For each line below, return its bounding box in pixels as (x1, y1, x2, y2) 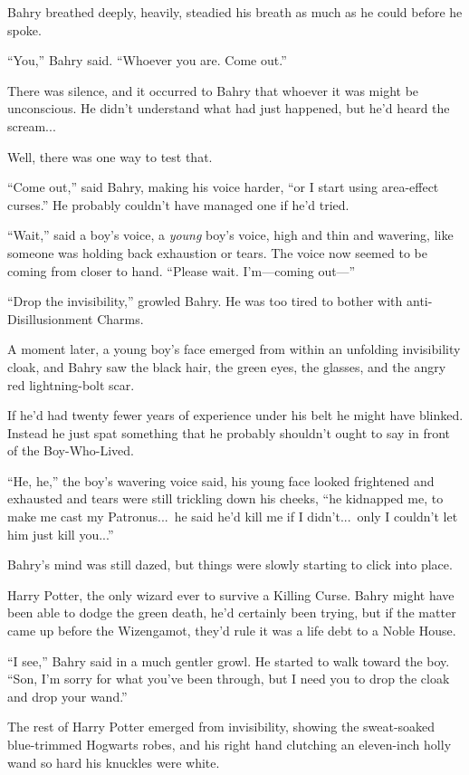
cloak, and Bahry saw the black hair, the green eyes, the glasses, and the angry (7, 357, 446, 376)
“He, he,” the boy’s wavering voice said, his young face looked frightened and (7, 471, 435, 490)
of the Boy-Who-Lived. (7, 441, 134, 460)
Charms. (97, 309, 144, 328)
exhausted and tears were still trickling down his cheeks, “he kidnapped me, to (7, 489, 444, 508)
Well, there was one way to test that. (7, 147, 213, 166)
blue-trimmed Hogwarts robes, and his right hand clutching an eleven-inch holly (7, 735, 452, 753)
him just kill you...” (7, 524, 114, 543)
